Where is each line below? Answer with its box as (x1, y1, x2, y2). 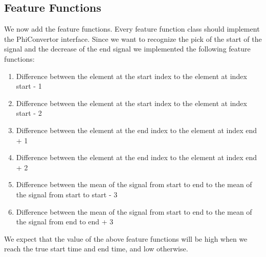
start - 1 (16, 81, 42, 91)
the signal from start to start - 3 (16, 189, 118, 199)
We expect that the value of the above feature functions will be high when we (4, 233, 248, 244)
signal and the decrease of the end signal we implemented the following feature (4, 43, 251, 54)
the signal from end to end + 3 (16, 216, 114, 227)
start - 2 (16, 108, 42, 118)
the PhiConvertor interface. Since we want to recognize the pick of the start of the (4, 33, 262, 44)
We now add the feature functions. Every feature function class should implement (4, 23, 260, 34)
